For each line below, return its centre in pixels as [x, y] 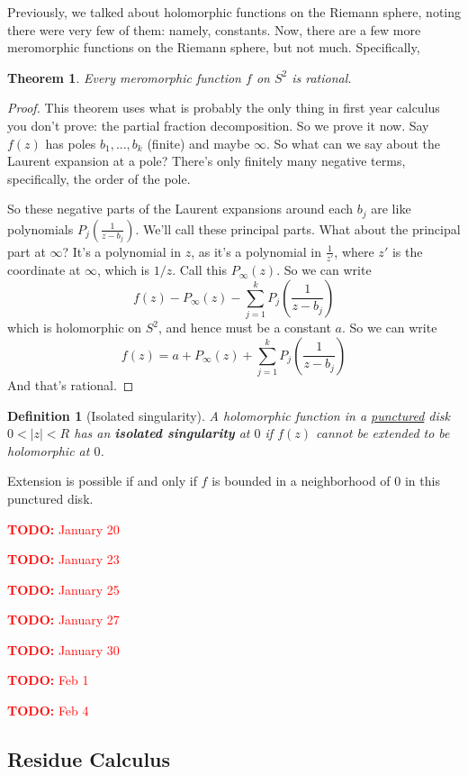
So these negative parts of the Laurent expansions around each [180, 209]
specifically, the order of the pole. [99, 178]
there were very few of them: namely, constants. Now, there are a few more [214, 29]
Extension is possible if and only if [102, 481]
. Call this [199, 270]
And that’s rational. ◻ [71, 384]
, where [354, 251]
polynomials [40, 228]
